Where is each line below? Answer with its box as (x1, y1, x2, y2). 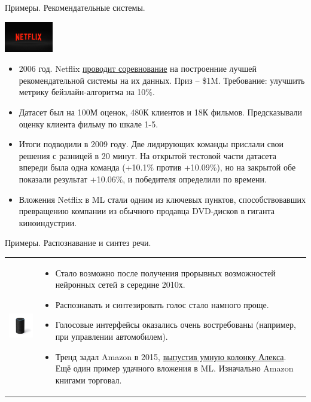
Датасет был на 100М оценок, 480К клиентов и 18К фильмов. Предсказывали (19, 105, 303, 118)
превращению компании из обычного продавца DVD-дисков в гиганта (19, 205, 275, 217)
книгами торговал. (55, 373, 122, 386)
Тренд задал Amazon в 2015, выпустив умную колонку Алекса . (55, 350, 286, 363)
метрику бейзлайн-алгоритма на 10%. (19, 86, 155, 98)
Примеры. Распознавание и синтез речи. (5, 236, 151, 249)
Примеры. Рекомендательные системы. (5, 1, 145, 13)
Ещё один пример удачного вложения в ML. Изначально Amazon (55, 362, 294, 374)
